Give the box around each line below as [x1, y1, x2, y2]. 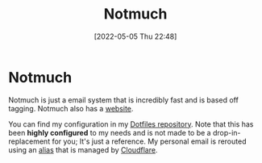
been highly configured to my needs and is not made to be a [8, 127, 211, 137]
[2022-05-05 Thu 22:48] [94, 31, 177, 41]
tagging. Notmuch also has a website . [8, 103, 134, 113]
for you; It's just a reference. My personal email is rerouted [52, 136, 247, 146]
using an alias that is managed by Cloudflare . [8, 144, 158, 154]
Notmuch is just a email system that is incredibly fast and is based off [8, 94, 239, 105]
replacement [8, 136, 51, 146]
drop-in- [212, 127, 241, 137]
